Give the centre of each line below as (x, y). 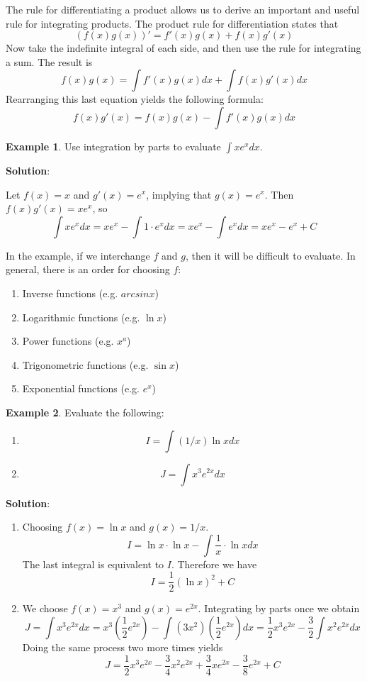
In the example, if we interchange (78, 255)
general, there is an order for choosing (88, 269)
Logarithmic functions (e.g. (81, 317)
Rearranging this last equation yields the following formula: (135, 99)
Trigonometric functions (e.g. (85, 364)
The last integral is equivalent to (93, 564)
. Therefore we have (214, 564)
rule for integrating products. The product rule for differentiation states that (172, 23)
